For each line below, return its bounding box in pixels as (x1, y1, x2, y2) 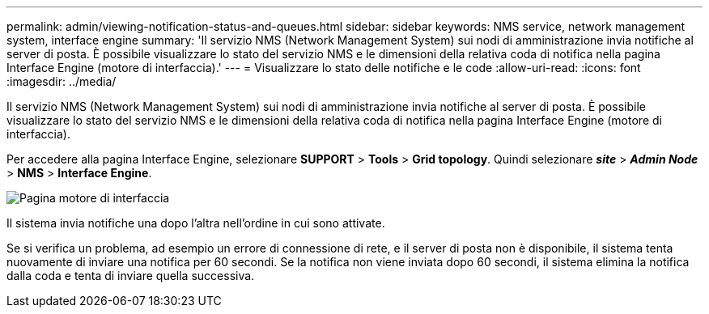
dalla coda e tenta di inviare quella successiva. (6, 269, 255, 282)
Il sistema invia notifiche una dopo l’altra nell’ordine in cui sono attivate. (6, 216, 385, 230)
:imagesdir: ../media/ (6, 74, 117, 88)
